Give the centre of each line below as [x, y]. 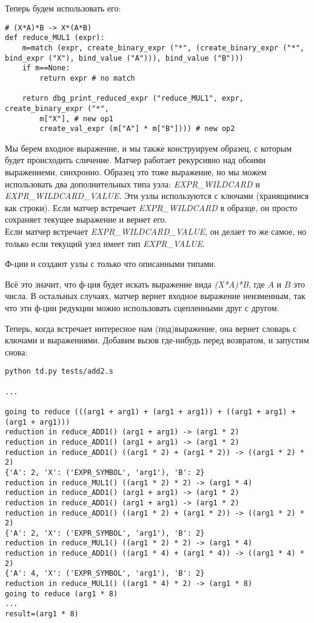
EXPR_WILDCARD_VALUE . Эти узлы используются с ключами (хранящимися [157, 196]
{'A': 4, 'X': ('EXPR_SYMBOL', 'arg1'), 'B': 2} [105, 574]
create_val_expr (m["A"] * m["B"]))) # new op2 [137, 129]
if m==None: [46, 68]
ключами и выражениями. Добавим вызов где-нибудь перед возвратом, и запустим [157, 340]
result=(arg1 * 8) [42, 614]
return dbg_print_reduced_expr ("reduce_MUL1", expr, [133, 99]
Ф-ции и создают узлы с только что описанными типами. [111, 264]
